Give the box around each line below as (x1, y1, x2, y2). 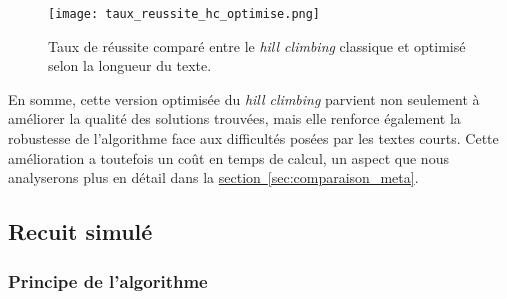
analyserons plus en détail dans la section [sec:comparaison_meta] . (8, 167, 419, 188)
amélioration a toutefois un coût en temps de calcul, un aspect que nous (8, 147, 449, 168)
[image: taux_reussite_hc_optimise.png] (48, 7, 321, 21)
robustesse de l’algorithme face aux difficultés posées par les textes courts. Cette (8, 128, 499, 149)
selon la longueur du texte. (48, 55, 212, 76)
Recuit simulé (8, 216, 153, 247)
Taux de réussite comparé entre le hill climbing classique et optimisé (48, 35, 466, 56)
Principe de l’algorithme (8, 268, 208, 293)
